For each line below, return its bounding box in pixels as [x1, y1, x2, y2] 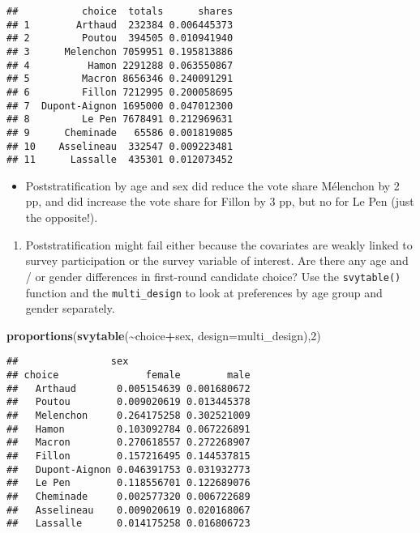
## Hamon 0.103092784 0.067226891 [6, 423, 251, 435]
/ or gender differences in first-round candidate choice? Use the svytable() [25, 267, 401, 284]
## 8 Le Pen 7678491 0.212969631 [6, 113, 234, 126]
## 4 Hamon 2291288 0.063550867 [6, 59, 234, 71]
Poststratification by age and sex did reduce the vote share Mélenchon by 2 [25, 177, 400, 194]
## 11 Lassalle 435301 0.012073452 [6, 154, 234, 166]
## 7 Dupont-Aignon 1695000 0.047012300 [6, 100, 234, 112]
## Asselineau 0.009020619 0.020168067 [6, 504, 251, 516]
